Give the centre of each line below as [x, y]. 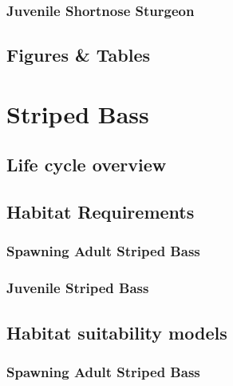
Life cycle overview [87, 165]
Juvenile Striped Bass [78, 288]
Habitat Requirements [101, 212]
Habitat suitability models [117, 332]
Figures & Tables [79, 55]
